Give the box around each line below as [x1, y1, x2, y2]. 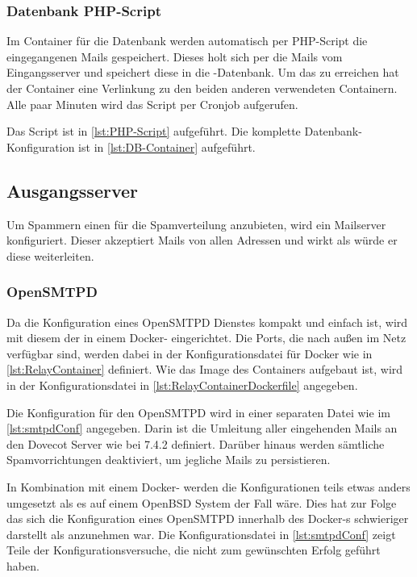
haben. [6, 557, 40, 574]
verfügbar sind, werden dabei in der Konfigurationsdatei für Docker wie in [6, 345, 373, 362]
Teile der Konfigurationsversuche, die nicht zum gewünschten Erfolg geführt [6, 541, 381, 558]
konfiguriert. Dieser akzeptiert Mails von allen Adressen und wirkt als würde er [6, 232, 398, 249]
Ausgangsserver [6, 178, 139, 203]
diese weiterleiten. [6, 247, 94, 264]
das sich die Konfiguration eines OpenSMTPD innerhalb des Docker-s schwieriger [6, 510, 409, 527]
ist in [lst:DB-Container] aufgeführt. [78, 138, 256, 155]
